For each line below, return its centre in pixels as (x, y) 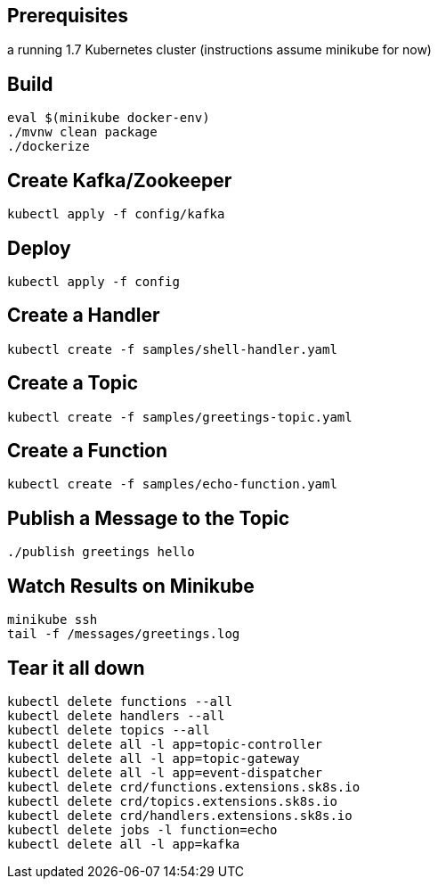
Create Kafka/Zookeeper (120, 180)
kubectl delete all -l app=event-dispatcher (165, 773)
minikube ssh (53, 620)
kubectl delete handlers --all (116, 716)
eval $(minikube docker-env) (109, 118)
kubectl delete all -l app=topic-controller (165, 745)
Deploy (39, 248)
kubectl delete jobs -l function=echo (142, 830)
